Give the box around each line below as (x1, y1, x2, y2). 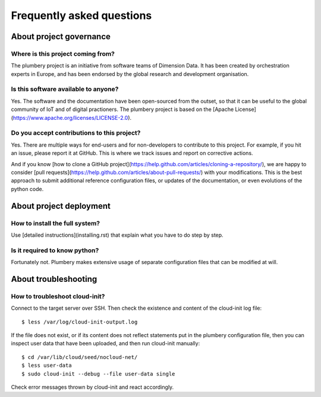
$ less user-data (21, 362, 72, 369)
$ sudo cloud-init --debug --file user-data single (21, 370, 175, 377)
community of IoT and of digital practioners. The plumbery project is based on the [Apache (11, 106, 234, 113)
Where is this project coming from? (11, 49, 115, 58)
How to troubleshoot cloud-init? (11, 292, 105, 300)
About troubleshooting (11, 274, 97, 284)
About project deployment (11, 201, 111, 211)
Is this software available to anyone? (11, 85, 119, 93)
